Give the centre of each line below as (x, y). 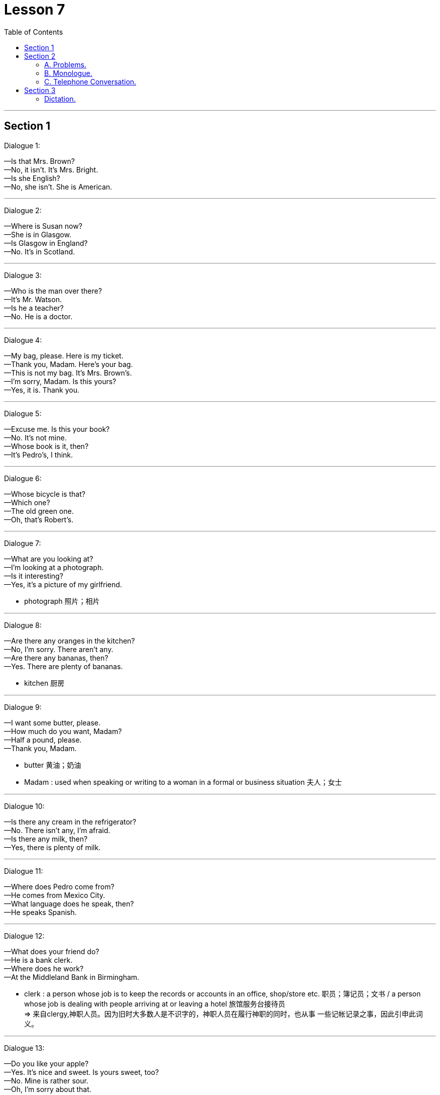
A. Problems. (65, 64)
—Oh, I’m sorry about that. (48, 1089)
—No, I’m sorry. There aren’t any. (59, 649)
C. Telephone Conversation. (90, 81)
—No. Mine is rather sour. (46, 1080)
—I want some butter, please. (52, 722)
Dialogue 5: (23, 413)
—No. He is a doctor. (38, 316)
